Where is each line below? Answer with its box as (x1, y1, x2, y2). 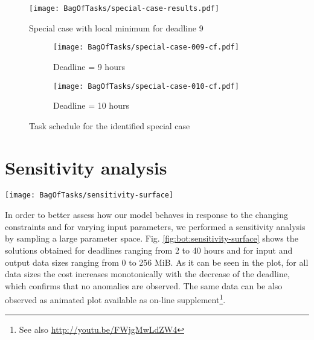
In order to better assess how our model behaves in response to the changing (5, 208, 288, 221)
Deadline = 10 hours (53, 99, 129, 112)
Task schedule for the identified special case (29, 119, 190, 132)
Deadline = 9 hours (53, 60, 125, 72)
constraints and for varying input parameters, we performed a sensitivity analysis (5, 220, 306, 233)
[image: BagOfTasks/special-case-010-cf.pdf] (53, 82, 239, 91)
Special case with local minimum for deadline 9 (29, 21, 203, 34)
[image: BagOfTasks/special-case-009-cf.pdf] (53, 43, 239, 52)
